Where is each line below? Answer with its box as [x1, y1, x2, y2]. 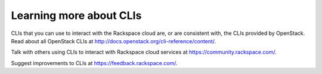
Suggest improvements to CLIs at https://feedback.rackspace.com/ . [11, 59, 178, 66]
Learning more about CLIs [11, 9, 142, 22]
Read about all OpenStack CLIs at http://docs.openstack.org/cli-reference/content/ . [11, 37, 216, 44]
